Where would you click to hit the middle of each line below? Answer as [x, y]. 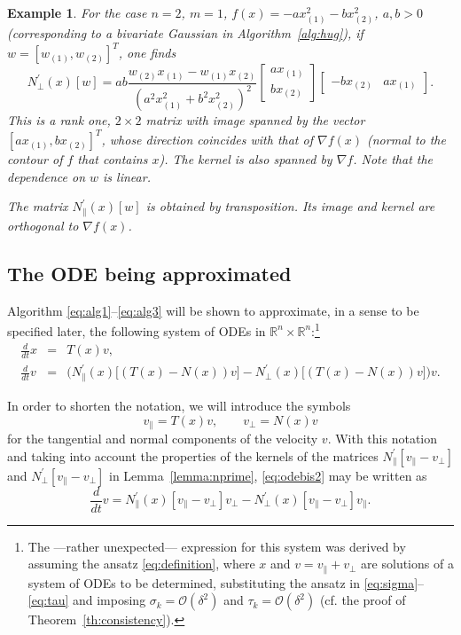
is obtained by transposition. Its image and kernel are [290, 206]
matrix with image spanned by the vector [255, 120]
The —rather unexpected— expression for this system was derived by [217, 546]
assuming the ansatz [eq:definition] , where [141, 564]
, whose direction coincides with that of [207, 140]
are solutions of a [407, 564]
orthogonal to [43, 225]
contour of [35, 159]
